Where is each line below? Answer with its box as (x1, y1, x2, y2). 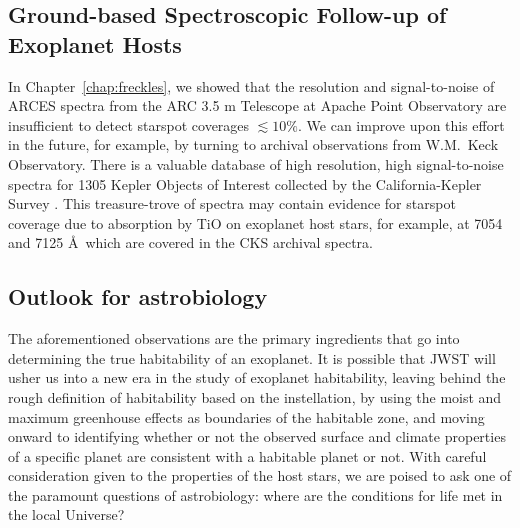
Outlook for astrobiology (8, 281, 268, 312)
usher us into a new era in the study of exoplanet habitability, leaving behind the (8, 367, 506, 388)
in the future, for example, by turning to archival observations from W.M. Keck (8, 134, 499, 155)
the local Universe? (8, 504, 125, 525)
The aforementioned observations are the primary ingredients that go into (8, 328, 460, 349)
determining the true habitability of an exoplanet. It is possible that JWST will (8, 347, 496, 368)
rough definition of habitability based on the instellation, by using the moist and (8, 386, 502, 407)
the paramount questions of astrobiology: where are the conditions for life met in (8, 484, 503, 505)
